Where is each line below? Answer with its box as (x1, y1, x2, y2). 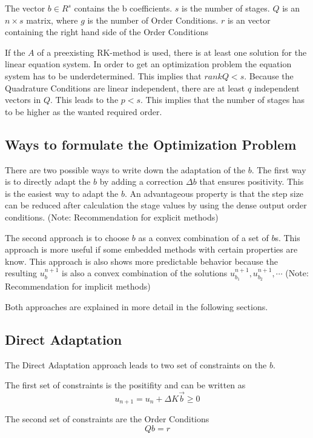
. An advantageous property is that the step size (124, 187, 304, 199)
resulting (5, 267, 38, 279)
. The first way (251, 163, 306, 176)
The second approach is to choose (5, 231, 130, 244)
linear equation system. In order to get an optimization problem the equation (5, 58, 292, 70)
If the (5, 45, 25, 58)
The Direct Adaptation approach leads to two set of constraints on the (5, 358, 267, 371)
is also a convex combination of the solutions (62, 267, 228, 279)
